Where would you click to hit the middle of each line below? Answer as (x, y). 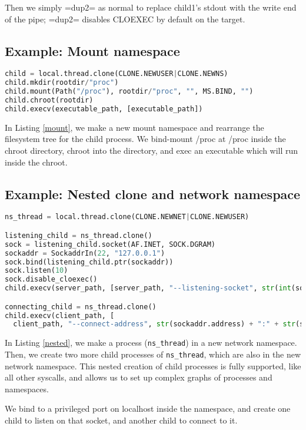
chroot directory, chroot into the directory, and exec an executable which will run (152, 150)
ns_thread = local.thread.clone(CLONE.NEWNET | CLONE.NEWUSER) (127, 217)
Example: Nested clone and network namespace (153, 193)
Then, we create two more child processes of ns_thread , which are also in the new (153, 354)
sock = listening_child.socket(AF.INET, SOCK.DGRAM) (110, 244)
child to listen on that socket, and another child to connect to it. (121, 420)
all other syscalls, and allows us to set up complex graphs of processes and (139, 377)
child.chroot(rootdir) (49, 100)
